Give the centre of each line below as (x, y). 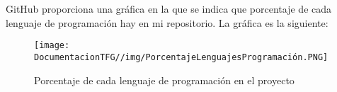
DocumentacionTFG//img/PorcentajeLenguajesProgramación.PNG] (181, 57)
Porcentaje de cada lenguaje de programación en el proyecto (164, 80)
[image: (52, 46)
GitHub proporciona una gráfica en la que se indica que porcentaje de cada (169, 8)
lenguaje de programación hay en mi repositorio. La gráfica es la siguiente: (167, 22)
